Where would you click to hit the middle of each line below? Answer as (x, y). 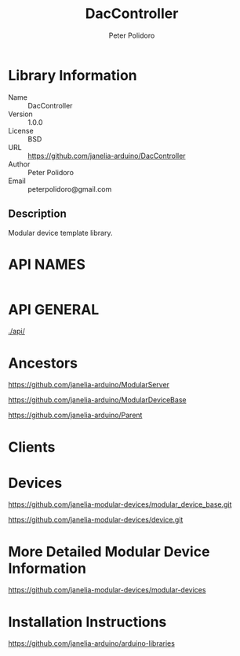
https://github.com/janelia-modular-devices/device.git (96, 520)
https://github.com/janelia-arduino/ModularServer (89, 385)
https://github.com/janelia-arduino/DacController (107, 156)
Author (19, 164)
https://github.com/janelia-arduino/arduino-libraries (91, 643)
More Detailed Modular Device (109, 552)
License (21, 130)
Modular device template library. (60, 233)
